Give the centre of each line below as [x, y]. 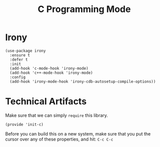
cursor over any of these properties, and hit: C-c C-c [59, 139]
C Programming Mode [84, 9]
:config [18, 77]
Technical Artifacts [46, 102]
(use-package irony [26, 51]
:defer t [19, 59]
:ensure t [20, 55]
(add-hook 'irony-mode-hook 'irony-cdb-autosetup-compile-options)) [83, 81]
